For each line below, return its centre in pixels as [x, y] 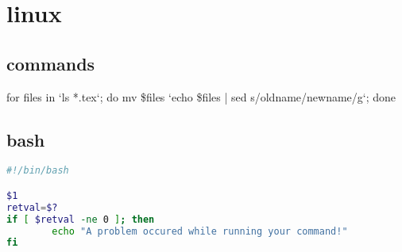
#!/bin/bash [38, 171]
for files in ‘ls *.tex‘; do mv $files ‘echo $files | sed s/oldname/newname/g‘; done [201, 96]
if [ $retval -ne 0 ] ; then [81, 219]
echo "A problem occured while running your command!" [200, 231]
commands [51, 63]
